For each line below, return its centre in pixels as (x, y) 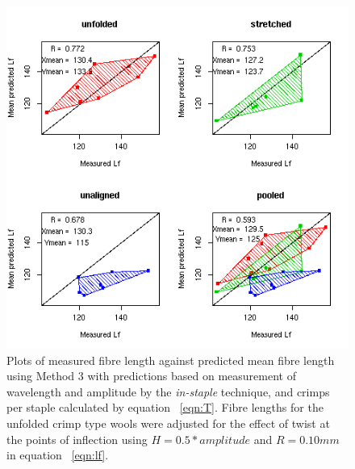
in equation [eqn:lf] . (58, 455)
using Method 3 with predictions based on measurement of (151, 376)
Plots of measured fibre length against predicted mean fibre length (171, 360)
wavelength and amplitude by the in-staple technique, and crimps (168, 391)
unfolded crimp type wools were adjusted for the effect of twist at (168, 423)
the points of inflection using (77, 439)
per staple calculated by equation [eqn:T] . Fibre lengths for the (165, 407)
